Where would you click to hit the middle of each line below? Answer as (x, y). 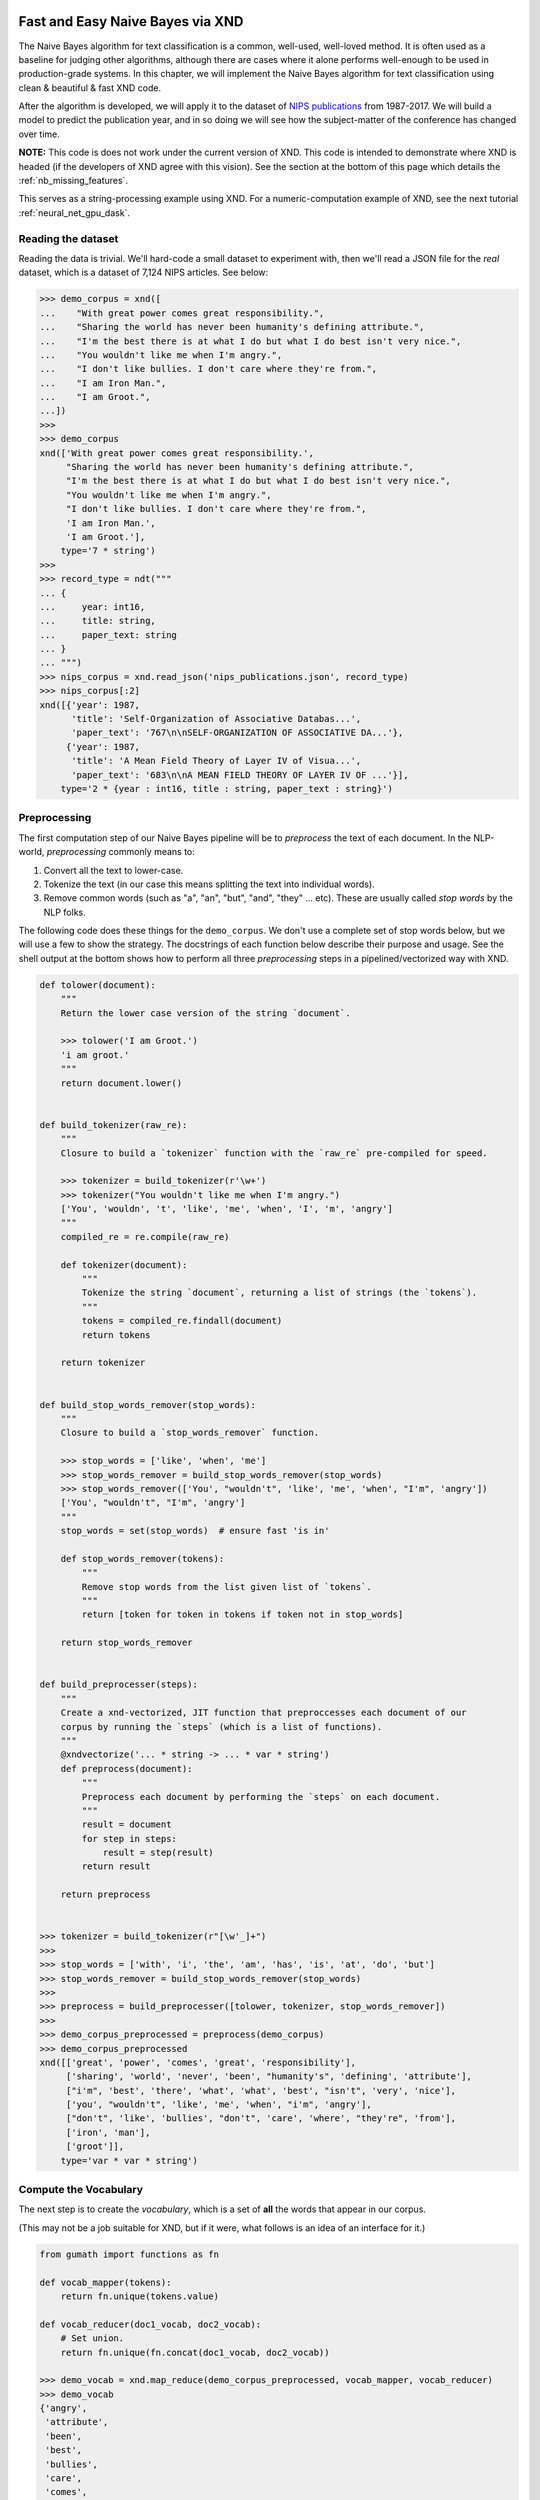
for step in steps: (129, 1838)
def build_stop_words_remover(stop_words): (148, 1404)
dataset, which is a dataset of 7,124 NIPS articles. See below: (143, 272)
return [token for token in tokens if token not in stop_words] (242, 1614)
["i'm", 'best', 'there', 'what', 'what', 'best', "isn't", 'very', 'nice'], (261, 2090)
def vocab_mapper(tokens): (105, 2282)
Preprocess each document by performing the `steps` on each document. (261, 1796)
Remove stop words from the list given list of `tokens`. (226, 1586)
